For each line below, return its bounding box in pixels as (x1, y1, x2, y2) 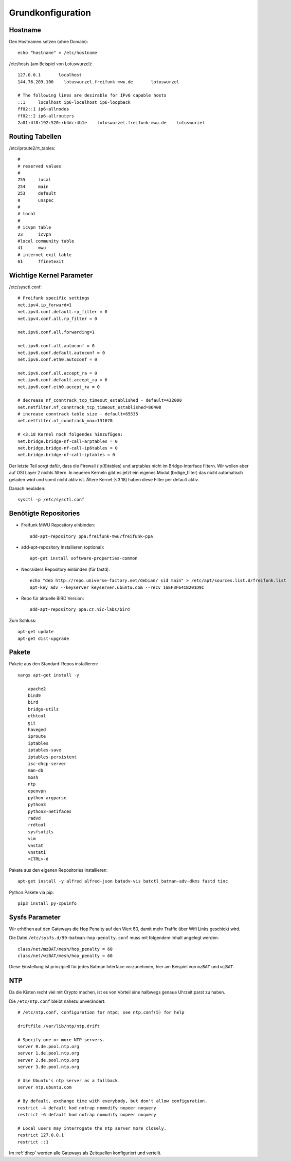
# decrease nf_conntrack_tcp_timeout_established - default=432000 (18, 397, 182, 403)
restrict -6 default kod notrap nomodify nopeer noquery (18, 1112, 157, 1117)
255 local (18, 177, 51, 183)
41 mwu (18, 245, 46, 251)
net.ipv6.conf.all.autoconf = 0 (18, 343, 95, 349)
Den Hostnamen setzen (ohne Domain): (9, 39, 89, 45)
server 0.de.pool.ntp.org (18, 1044, 80, 1049)
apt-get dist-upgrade (18, 636, 69, 641)
